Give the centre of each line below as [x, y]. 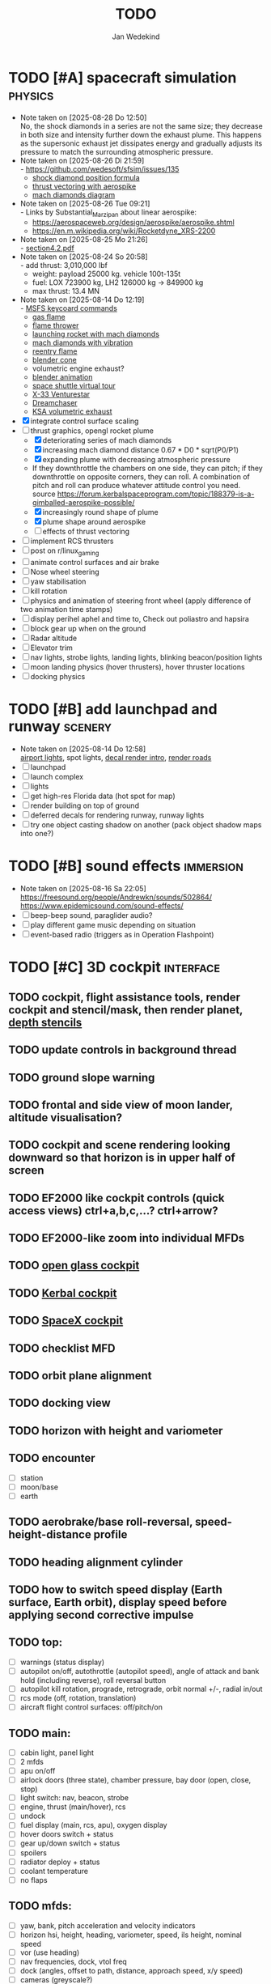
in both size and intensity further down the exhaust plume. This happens [141, 134]
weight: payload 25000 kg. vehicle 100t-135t [106, 274]
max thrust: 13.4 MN [66, 291]
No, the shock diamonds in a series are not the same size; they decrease [141, 125]
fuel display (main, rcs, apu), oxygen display [93, 1825]
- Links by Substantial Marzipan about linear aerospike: [108, 213]
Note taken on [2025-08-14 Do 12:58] [83, 749]
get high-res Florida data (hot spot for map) [103, 796]
